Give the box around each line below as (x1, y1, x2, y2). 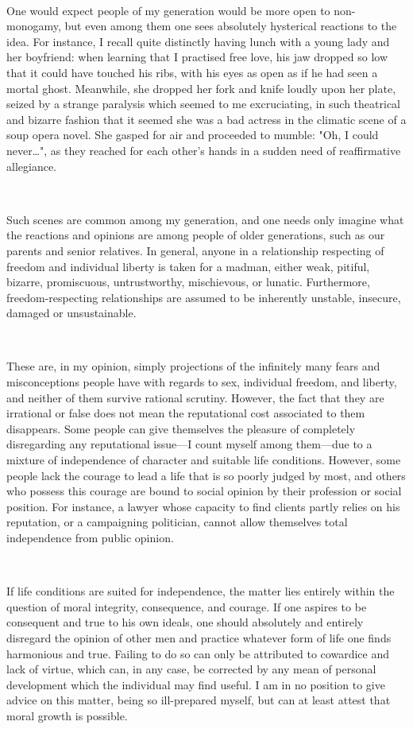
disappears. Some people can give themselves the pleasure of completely (6, 420, 356, 436)
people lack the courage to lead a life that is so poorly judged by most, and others (6, 467, 406, 483)
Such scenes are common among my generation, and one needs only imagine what (6, 211, 404, 227)
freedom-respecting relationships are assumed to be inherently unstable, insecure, (6, 289, 401, 305)
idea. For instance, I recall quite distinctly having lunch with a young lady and (6, 33, 390, 49)
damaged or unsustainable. (6, 304, 137, 321)
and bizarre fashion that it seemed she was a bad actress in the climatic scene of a (6, 111, 407, 127)
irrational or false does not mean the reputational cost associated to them (6, 405, 365, 421)
